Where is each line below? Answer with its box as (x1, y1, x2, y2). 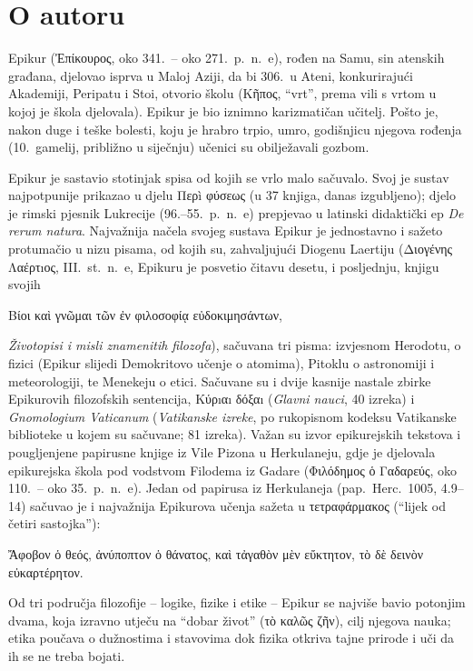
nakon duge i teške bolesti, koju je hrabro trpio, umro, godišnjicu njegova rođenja (8, 119, 462, 138)
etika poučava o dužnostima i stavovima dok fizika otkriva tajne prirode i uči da (8, 628, 455, 647)
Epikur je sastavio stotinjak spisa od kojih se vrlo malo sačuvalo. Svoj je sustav (8, 167, 449, 186)
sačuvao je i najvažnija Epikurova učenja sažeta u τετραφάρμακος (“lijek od (30, 496, 446, 515)
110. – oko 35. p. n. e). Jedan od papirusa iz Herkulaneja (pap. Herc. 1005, (8, 478, 438, 497)
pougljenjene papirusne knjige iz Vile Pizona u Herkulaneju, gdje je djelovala (8, 443, 436, 461)
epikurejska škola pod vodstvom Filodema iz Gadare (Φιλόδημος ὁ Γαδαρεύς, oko (8, 460, 458, 479)
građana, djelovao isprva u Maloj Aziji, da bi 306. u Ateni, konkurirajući (8, 65, 413, 85)
